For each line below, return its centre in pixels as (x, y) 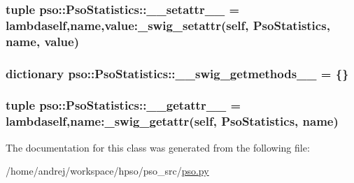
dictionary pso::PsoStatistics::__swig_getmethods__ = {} (177, 73)
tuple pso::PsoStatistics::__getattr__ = (123, 105)
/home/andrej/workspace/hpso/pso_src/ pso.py (107, 171)
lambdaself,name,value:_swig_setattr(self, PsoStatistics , (168, 25)
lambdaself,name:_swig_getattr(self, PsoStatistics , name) (172, 121)
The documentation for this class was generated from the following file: (158, 147)
